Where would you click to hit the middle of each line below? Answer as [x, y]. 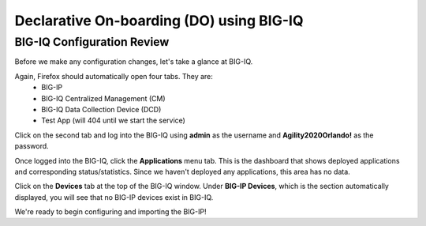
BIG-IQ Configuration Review [92, 42]
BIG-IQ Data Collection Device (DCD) [101, 109]
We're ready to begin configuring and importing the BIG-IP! [110, 212]
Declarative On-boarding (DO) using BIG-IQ [159, 21]
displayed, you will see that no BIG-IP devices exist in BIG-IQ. [114, 197]
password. [32, 146]
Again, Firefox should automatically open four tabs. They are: [114, 76]
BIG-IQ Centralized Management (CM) [103, 98]
